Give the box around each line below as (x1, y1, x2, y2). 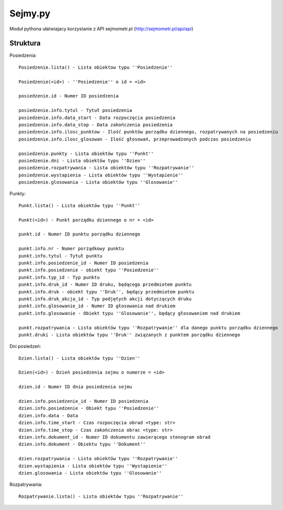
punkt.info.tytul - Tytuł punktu (18, 253, 103, 259)
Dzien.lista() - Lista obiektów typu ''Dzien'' (18, 355, 140, 361)
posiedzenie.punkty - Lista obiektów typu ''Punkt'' (18, 150, 154, 156)
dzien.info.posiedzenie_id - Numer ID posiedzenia (18, 398, 149, 404)
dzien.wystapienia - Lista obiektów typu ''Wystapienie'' (18, 463, 168, 469)
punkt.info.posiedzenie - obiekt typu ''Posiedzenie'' (18, 267, 159, 273)
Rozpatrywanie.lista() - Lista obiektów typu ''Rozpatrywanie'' (18, 493, 184, 499)
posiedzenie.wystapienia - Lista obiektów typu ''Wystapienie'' (18, 172, 184, 178)
